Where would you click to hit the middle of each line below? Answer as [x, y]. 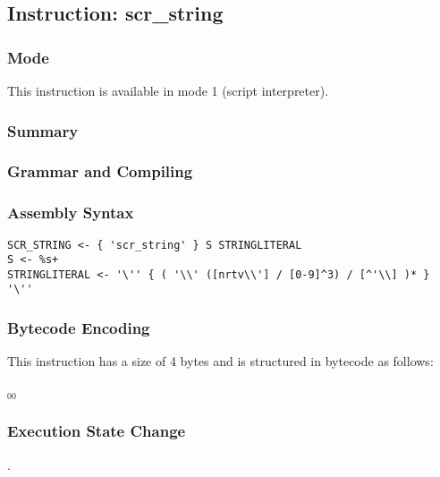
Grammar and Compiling [100, 171]
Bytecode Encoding [79, 328]
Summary [43, 130]
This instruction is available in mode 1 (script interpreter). [168, 90]
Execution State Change [97, 431]
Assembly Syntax [71, 213]
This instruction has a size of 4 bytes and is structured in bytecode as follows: [220, 361]
